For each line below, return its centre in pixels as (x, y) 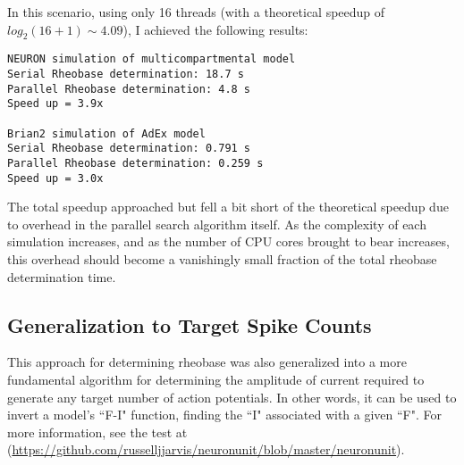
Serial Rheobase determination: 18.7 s (126, 75)
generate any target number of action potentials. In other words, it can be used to (232, 397)
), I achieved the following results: (215, 29)
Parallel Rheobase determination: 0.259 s (135, 163)
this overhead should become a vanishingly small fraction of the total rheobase (222, 259)
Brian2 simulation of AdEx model (106, 133)
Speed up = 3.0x (55, 178)
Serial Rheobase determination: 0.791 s (129, 149)
